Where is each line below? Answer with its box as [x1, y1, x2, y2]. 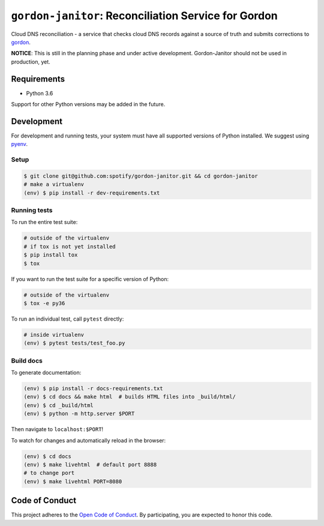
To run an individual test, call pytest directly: [11, 315, 124, 322]
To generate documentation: [11, 369, 82, 376]
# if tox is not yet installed [23, 243, 116, 250]
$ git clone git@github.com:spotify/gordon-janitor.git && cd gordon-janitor [23, 172, 258, 180]
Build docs [11, 356, 43, 364]
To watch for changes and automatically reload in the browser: [11, 437, 166, 444]
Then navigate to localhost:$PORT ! [11, 426, 104, 433]
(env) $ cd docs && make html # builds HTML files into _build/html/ [23, 393, 236, 401]
